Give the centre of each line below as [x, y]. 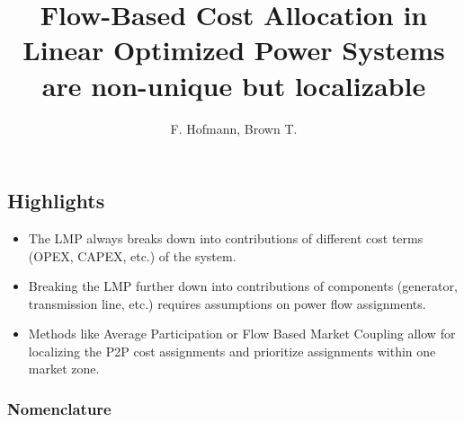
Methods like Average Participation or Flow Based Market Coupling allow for [242, 334]
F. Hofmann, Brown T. [234, 128]
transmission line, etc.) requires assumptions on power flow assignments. [227, 303]
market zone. [64, 369]
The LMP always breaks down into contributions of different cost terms [226, 237]
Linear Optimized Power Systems [234, 50]
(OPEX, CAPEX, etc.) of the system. [132, 255]
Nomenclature [59, 408]
